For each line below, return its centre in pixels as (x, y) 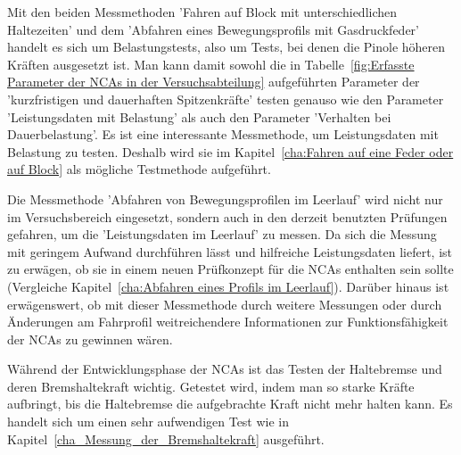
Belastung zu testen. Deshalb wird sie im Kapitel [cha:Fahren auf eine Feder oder (230, 151)
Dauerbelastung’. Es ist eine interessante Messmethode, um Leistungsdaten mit (223, 134)
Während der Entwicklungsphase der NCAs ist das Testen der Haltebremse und (225, 369)
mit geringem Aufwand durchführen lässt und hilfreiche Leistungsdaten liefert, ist (230, 251)
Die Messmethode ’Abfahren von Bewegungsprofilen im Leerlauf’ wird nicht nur (225, 199)
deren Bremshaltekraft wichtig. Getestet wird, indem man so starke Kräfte (211, 386)
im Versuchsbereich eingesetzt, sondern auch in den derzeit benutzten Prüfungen (227, 216)
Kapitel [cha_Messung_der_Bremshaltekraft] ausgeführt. (166, 438)
